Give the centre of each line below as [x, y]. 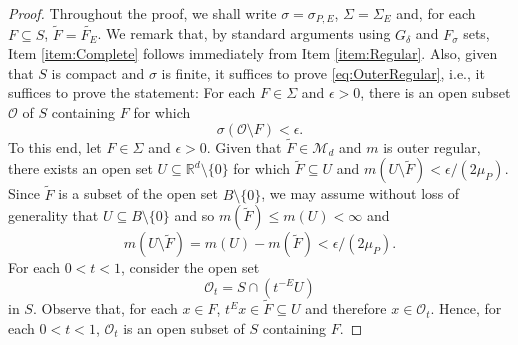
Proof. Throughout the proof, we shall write [142, 13]
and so [194, 215]
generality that [53, 215]
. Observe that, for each [105, 308]
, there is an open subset [435, 92]
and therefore [346, 308]
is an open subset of [184, 327]
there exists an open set [80, 168]
